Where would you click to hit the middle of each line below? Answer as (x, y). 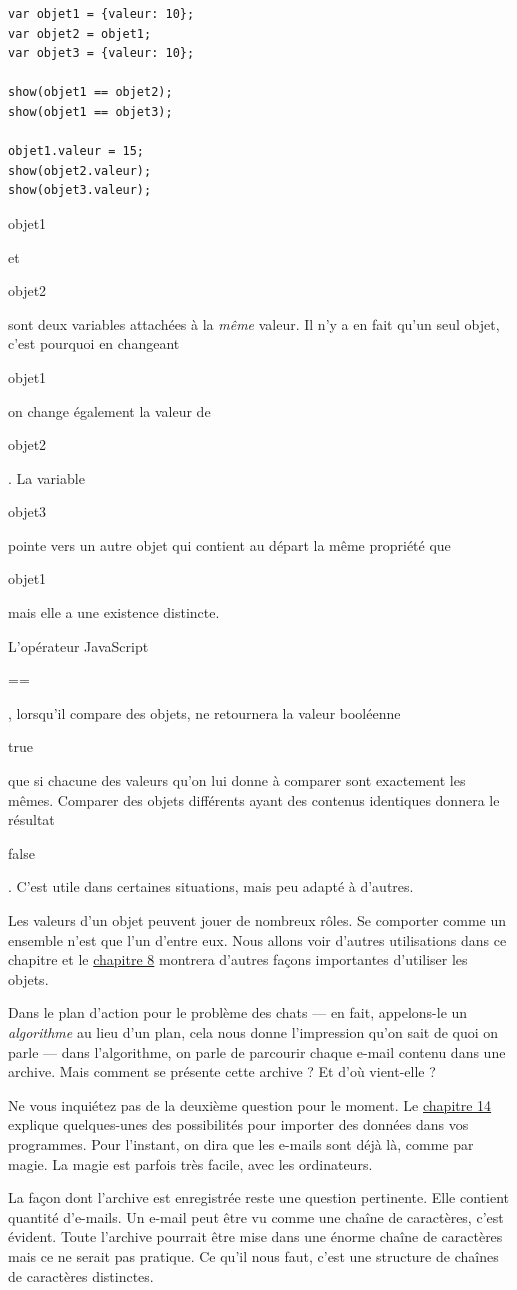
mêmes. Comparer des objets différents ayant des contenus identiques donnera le (254, 799)
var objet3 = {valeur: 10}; (101, 53)
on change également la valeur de (109, 410)
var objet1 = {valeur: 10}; (101, 14)
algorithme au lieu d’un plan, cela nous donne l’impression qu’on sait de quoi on (253, 1031)
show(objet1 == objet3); (90, 111)
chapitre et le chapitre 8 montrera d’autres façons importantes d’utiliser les (238, 959)
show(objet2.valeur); (80, 170)
